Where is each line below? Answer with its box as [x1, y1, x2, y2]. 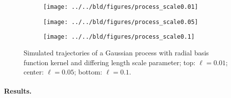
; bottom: [74, 67, 102, 77]
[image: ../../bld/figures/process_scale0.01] [43, 3, 198, 10]
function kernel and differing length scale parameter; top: [24, 57, 196, 67]
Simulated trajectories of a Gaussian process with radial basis [24, 47, 209, 57]
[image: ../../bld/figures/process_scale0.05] [43, 18, 198, 25]
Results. [4, 86, 32, 96]
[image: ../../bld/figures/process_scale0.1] [43, 33, 195, 41]
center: [24, 67, 44, 77]
